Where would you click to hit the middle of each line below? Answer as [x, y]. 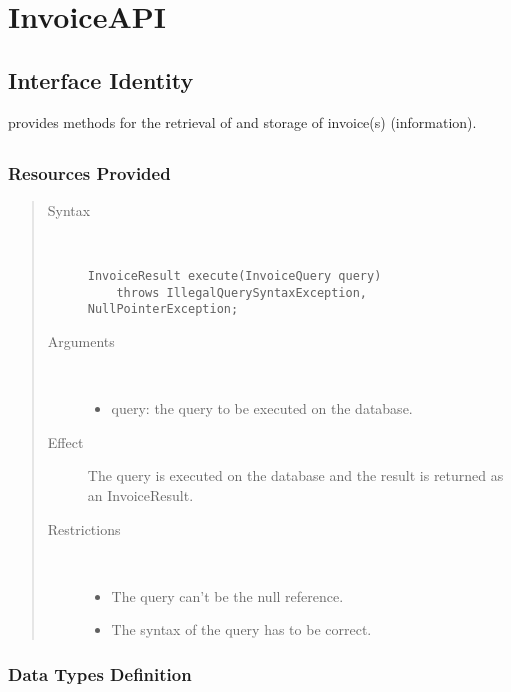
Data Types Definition [100, 673]
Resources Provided [89, 172]
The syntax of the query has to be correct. [241, 629]
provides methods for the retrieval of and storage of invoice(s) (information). [242, 121]
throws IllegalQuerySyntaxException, [241, 292]
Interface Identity [101, 79]
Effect [65, 441]
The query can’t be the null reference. [227, 595]
